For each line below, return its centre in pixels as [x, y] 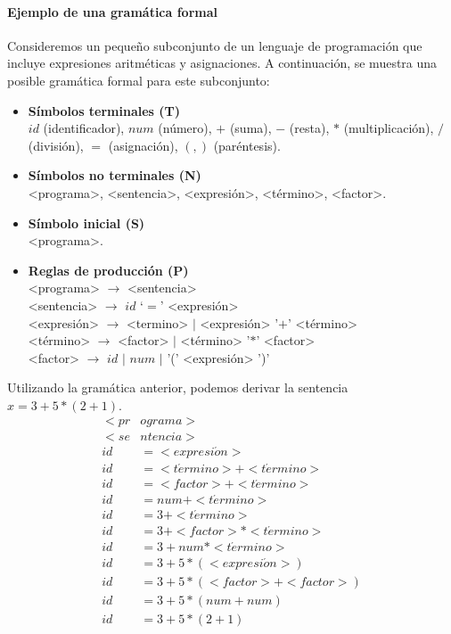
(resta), [309, 128]
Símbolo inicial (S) [86, 222]
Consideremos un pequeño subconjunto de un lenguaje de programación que [215, 45]
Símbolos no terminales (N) [115, 175]
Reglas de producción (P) [108, 270]
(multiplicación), [389, 128]
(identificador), [84, 128]
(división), [56, 145]
